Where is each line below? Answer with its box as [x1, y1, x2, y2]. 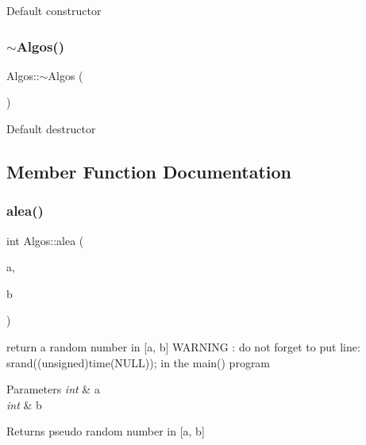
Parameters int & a [6, 381, 100, 397]
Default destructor [6, 121, 96, 136]
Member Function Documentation [6, 159, 292, 183]
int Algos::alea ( [6, 232, 84, 248]
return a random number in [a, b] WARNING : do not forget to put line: [6, 338, 360, 355]
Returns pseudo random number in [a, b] [6, 423, 205, 439]
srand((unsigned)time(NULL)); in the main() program [6, 354, 271, 370]
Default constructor [6, 2, 102, 18]
